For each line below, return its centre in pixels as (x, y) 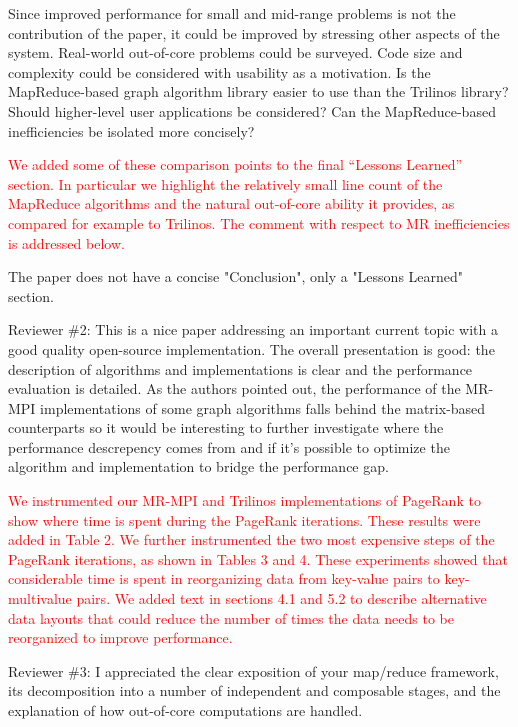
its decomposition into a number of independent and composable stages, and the (254, 690)
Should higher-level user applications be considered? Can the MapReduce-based (252, 110)
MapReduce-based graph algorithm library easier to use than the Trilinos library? (258, 91)
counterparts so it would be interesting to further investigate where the (226, 427)
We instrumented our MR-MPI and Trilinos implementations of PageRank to (244, 500)
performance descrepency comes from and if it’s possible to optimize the (229, 446)
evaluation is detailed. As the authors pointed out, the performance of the (234, 388)
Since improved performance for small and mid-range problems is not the (232, 13)
